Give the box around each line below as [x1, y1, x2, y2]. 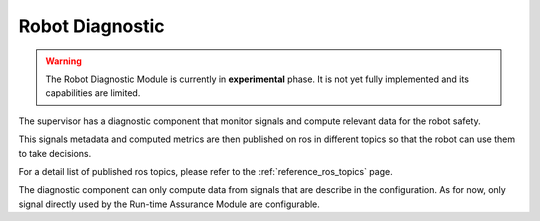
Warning [45, 55, 82, 67]
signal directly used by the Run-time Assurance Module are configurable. [18, 198, 320, 210]
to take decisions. [18, 147, 92, 159]
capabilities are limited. [45, 87, 141, 99]
